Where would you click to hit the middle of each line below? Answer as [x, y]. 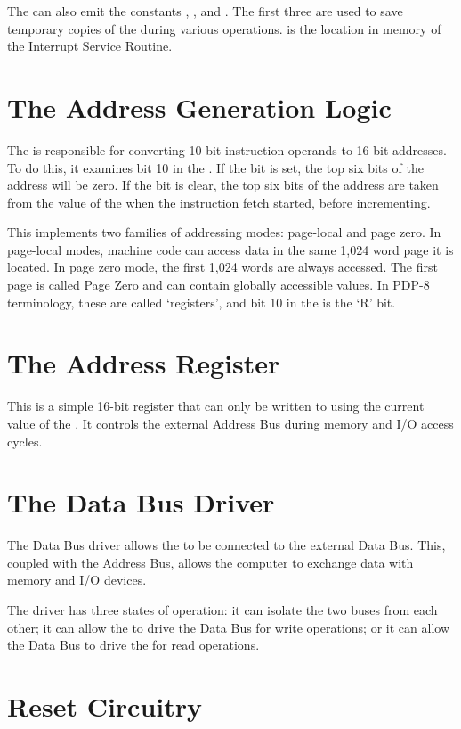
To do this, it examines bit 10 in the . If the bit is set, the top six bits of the [215, 167]
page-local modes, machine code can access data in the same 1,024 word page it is [230, 249]
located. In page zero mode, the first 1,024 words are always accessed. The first [222, 267]
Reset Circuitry [105, 706]
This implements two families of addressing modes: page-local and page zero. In [224, 232]
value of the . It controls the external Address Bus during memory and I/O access [230, 423]
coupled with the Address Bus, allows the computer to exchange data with [210, 562]
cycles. [25, 441]
